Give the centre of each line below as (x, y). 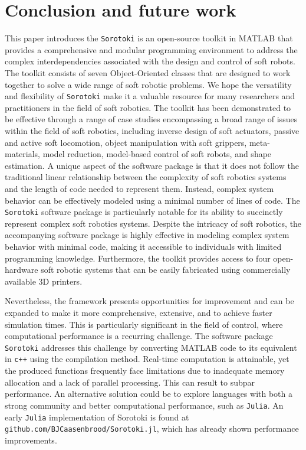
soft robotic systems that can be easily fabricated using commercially (166, 270)
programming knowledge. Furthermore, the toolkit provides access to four (138, 258)
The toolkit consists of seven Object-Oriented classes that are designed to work (148, 72)
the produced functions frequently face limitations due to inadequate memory (145, 371)
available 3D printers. (44, 281)
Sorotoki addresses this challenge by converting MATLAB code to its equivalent (151, 347)
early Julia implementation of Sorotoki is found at (97, 417)
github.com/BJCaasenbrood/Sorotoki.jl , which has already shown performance (152, 428)
